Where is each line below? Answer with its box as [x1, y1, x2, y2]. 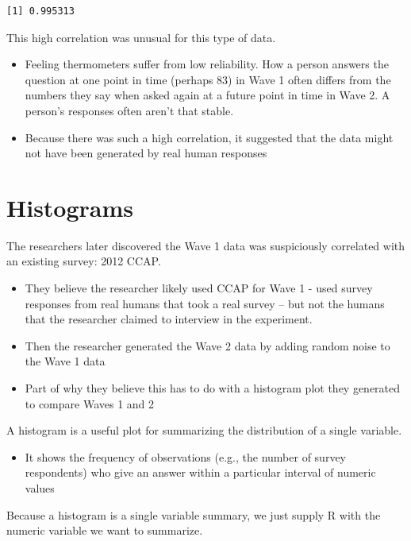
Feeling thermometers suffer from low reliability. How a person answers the [25, 56, 389, 72]
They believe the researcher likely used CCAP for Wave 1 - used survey [25, 280, 373, 296]
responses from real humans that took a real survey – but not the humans [25, 295, 385, 311]
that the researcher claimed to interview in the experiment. [25, 311, 313, 327]
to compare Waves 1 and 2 [25, 395, 155, 412]
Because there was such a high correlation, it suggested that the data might [25, 129, 394, 145]
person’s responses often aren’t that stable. [25, 102, 234, 118]
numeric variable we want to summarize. [6, 522, 203, 539]
